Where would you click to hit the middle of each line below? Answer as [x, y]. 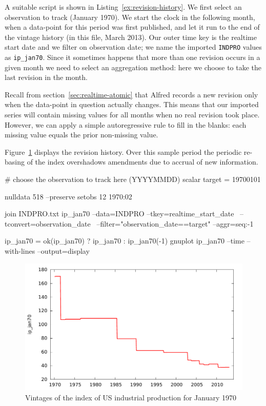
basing [15, 162]
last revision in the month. [46, 77]
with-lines [20, 251]
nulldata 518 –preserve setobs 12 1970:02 [68, 196]
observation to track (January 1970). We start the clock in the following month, [130, 17]
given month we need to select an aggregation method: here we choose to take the [133, 67]
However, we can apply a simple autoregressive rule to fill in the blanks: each [126, 124]
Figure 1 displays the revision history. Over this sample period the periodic [123, 151]
